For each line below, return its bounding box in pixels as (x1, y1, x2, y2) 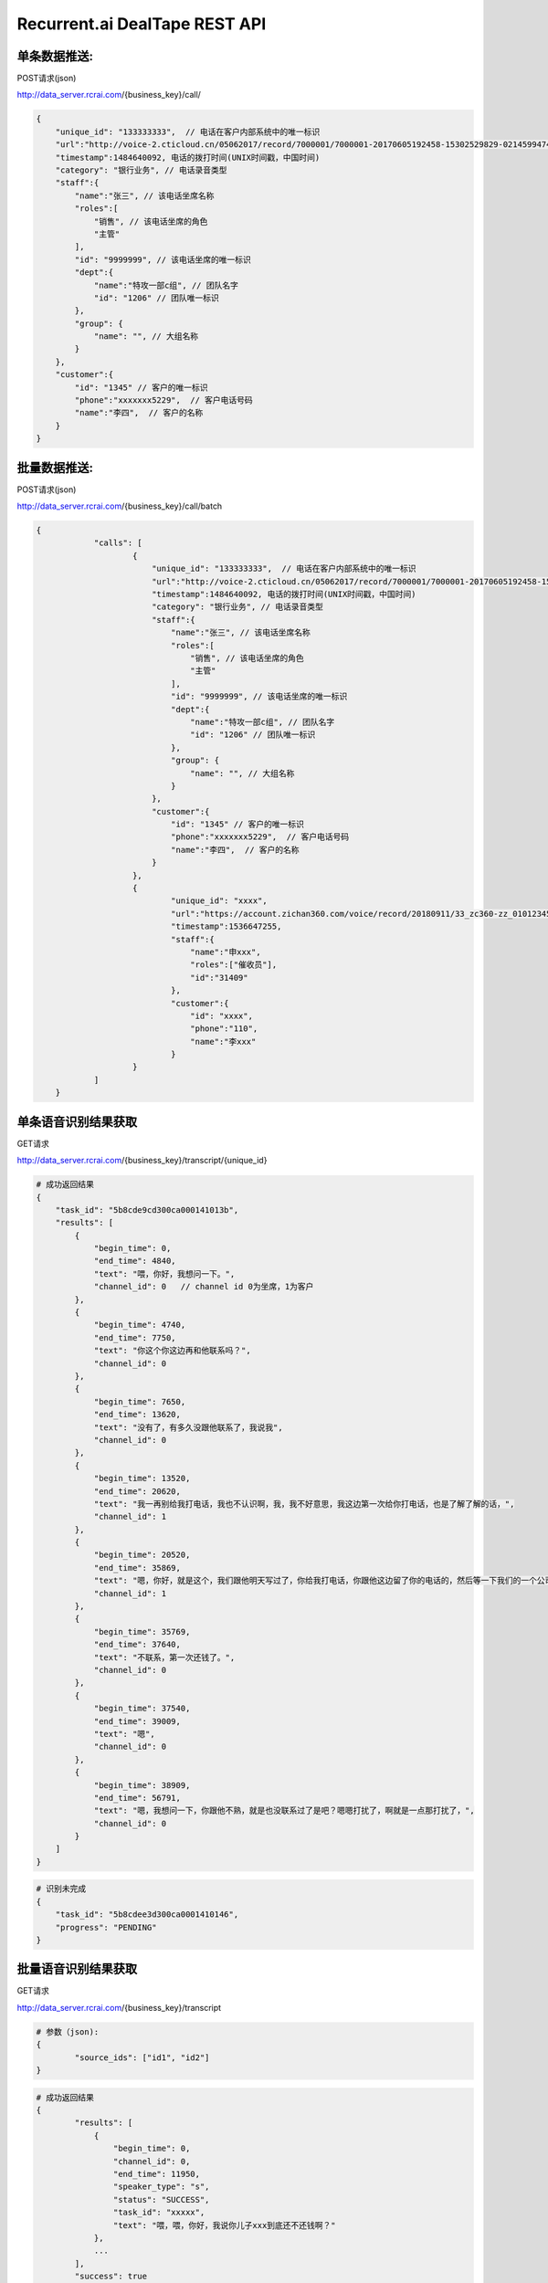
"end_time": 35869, (93, 1562, 182, 1573)
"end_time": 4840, (93, 1256, 177, 1267)
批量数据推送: (16, 459, 94, 475)
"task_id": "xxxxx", (112, 2207, 205, 2218)
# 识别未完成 (36, 1884, 87, 1894)
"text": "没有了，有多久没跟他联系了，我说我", (93, 1422, 283, 1433)
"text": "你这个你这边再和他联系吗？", (93, 1345, 251, 1356)
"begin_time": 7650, (93, 1396, 186, 1406)
